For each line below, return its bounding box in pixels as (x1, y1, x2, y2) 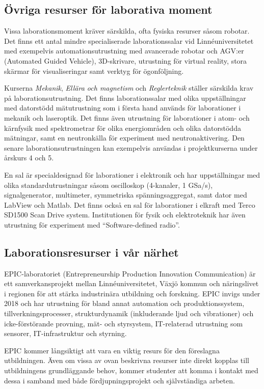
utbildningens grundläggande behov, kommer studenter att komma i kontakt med (4, 365, 258, 376)
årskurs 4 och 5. (4, 152, 54, 163)
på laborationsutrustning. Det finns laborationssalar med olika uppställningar (4, 92, 246, 103)
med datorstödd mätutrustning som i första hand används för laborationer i (4, 102, 241, 113)
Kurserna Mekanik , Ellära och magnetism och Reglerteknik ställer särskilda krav (4, 82, 254, 93)
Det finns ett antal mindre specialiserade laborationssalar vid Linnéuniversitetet (4, 35, 254, 46)
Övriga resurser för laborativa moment (4, 2, 213, 17)
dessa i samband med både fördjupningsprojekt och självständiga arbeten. (4, 375, 235, 385)
